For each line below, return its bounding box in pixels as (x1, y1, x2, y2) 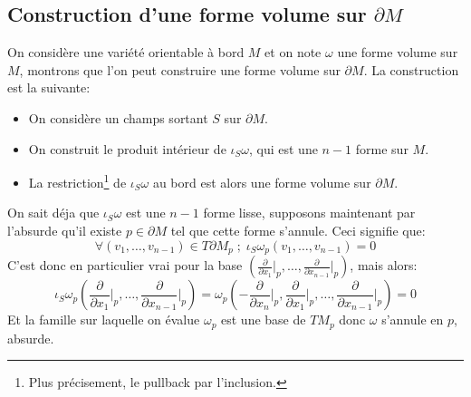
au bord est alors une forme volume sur (152, 172, 371, 191)
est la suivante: (7, 78, 91, 97)
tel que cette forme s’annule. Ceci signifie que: (170, 221, 426, 240)
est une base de (221, 310, 306, 329)
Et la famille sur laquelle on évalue (7, 310, 200, 329)
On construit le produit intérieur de (28, 139, 226, 158)
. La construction (363, 60, 459, 79)
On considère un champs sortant (28, 108, 208, 127)
